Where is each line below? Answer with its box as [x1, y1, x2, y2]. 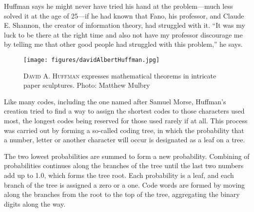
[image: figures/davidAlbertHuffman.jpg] [23, 56, 160, 63]
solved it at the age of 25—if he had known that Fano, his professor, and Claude [4, 10, 244, 20]
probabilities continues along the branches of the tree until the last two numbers [4, 160, 244, 171]
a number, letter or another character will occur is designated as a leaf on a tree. [4, 135, 245, 145]
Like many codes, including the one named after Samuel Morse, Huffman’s [4, 96, 226, 106]
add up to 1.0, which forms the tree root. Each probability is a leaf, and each [4, 170, 234, 180]
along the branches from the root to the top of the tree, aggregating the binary [4, 189, 240, 199]
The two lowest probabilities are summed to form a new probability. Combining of [4, 151, 250, 161]
